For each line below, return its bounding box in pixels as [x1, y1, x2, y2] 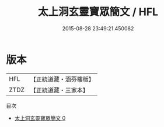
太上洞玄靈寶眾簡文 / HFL [37, 5, 159, 19]
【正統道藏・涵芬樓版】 [30, 75, 95, 83]
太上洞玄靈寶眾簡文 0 [14, 114, 66, 121]
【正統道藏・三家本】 [30, 86, 89, 94]
